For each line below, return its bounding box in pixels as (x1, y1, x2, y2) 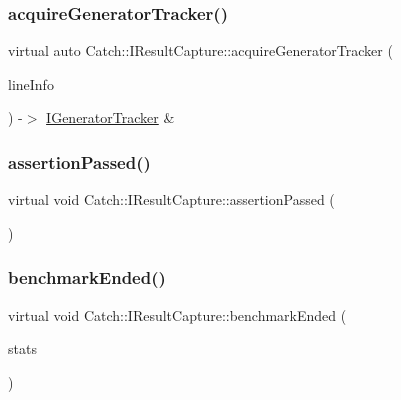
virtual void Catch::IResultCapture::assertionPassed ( (8, 189, 335, 210)
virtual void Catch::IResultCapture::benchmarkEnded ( (8, 304, 347, 325)
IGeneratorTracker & (46, 107, 175, 128)
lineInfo (8, 73, 54, 94)
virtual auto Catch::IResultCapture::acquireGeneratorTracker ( (8, 40, 393, 61)
